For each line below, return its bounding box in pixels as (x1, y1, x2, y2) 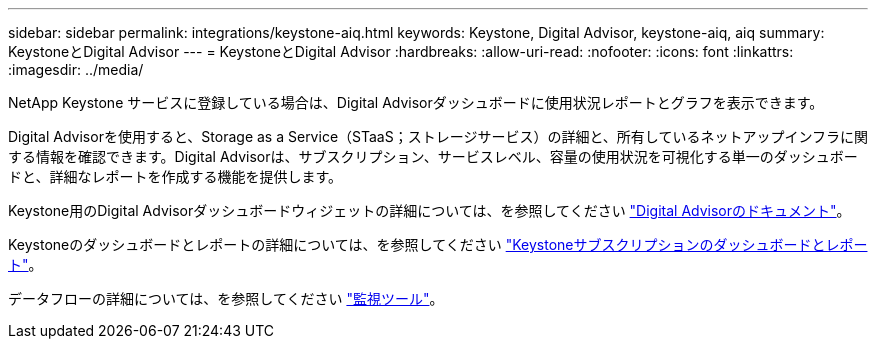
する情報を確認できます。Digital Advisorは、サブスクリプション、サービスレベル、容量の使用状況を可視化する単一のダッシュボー (8, 148, 858, 165)
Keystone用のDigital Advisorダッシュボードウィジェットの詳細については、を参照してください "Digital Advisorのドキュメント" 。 (8, 202, 851, 219)
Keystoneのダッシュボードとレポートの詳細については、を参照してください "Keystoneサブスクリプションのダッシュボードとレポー (8, 236, 868, 253)
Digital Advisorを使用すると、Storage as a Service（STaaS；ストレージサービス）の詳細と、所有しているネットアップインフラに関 (8, 128, 868, 145)
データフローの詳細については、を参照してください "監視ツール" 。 (8, 290, 444, 307)
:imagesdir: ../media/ (8, 61, 144, 78)
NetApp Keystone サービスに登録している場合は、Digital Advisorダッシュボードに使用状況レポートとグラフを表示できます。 (8, 94, 824, 111)
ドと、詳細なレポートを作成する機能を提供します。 (8, 168, 343, 185)
